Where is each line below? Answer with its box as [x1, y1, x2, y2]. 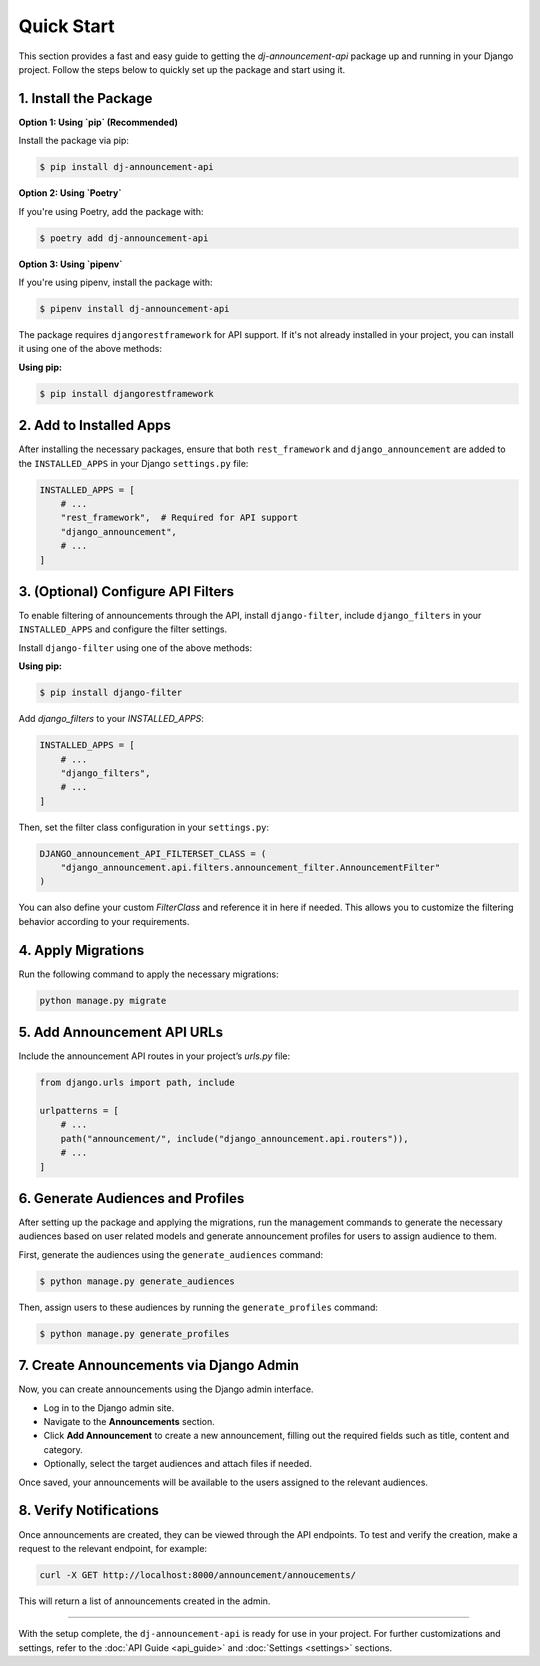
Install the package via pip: [18, 135, 130, 147]
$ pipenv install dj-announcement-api [39, 303, 230, 314]
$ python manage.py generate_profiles [39, 1328, 230, 1339]
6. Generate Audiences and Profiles [18, 1190, 245, 1207]
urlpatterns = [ [39, 1105, 120, 1116]
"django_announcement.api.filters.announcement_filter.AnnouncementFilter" [60, 862, 441, 874]
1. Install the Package [18, 90, 153, 107]
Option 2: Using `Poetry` [18, 187, 122, 199]
